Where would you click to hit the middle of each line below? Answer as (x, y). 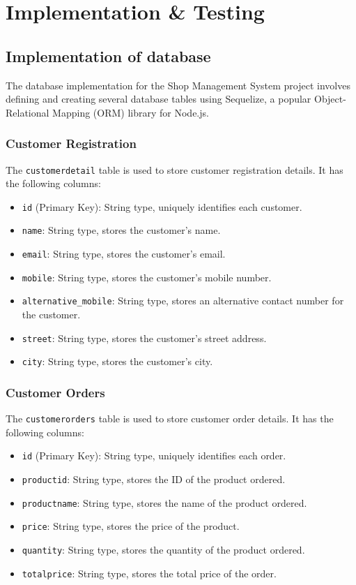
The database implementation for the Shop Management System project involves (178, 85)
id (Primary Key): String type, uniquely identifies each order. (154, 456)
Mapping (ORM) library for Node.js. (131, 112)
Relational (28, 112)
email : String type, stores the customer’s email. (124, 254)
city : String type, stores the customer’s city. (117, 361)
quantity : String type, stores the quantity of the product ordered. (163, 550)
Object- (330, 99)
